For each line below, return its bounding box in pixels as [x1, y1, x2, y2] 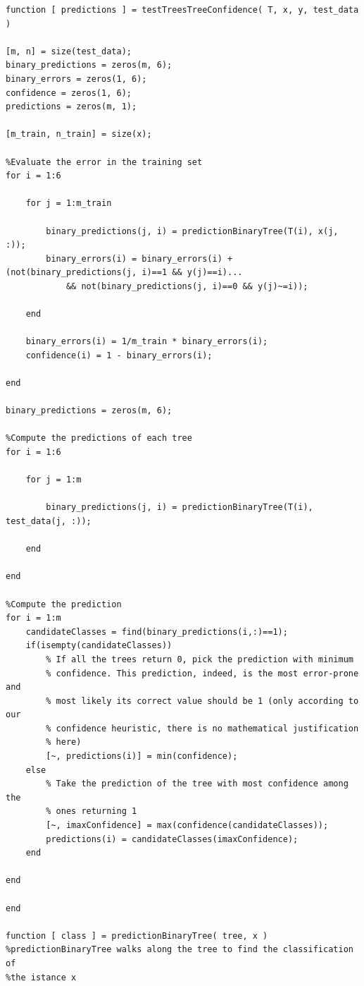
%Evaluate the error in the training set [6, 157, 203, 167]
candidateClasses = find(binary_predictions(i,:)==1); [25, 626, 288, 637]
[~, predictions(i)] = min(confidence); [46, 751, 238, 762]
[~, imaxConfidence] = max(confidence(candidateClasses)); [46, 820, 329, 831]
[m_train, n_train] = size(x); [6, 129, 152, 140]
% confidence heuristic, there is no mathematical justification [46, 723, 359, 734]
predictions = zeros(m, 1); [6, 102, 137, 112]
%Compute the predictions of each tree [6, 433, 192, 444]
